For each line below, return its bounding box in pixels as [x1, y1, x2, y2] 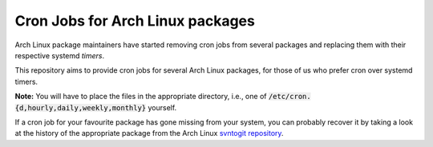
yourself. [148, 102, 177, 112]
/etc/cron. [268, 92, 312, 101]
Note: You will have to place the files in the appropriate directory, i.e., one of [14, 92, 267, 101]
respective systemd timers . [14, 50, 105, 60]
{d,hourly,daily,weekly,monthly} [14, 103, 147, 112]
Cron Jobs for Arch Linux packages [14, 12, 256, 30]
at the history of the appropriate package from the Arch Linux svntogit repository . [14, 129, 284, 138]
